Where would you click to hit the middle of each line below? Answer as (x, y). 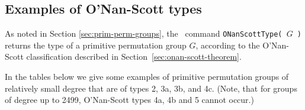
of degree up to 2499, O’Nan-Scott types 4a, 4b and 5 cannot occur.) (129, 100)
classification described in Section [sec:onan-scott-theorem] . (134, 56)
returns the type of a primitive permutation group (96, 45)
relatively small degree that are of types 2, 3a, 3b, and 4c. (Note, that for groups (151, 88)
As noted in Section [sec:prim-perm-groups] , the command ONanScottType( (144, 33)
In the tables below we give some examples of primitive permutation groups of (147, 77)
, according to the (228, 45)
